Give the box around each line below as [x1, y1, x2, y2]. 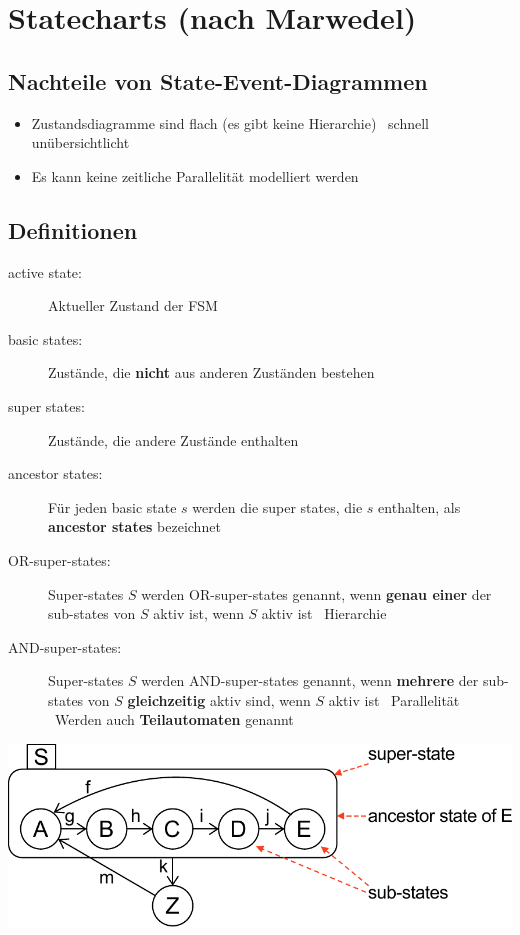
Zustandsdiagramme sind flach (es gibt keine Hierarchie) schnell [31, 112, 429, 133]
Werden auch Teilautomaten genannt [54, 709, 294, 730]
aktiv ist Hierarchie [261, 603, 387, 624]
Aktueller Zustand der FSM [48, 295, 218, 316]
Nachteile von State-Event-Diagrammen [8, 65, 428, 96]
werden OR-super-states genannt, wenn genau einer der [141, 583, 492, 604]
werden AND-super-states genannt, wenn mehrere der [141, 670, 479, 691]
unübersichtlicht [31, 132, 130, 153]
